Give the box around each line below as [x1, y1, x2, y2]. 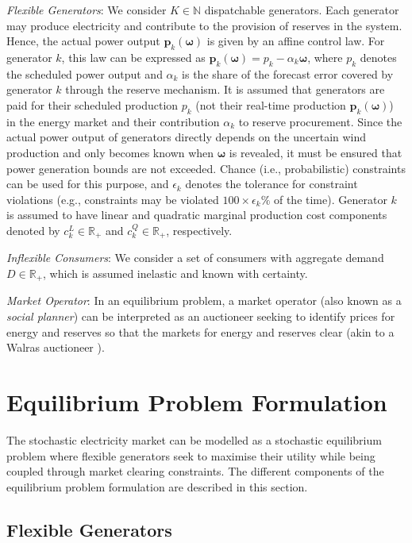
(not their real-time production [195, 96, 346, 113]
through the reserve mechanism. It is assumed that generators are [65, 81, 385, 98]
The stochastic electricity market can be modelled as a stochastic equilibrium [6, 431, 382, 448]
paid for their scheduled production [6, 96, 179, 113]
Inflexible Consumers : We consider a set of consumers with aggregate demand [6, 249, 384, 266]
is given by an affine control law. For [206, 33, 385, 49]
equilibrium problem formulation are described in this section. [6, 478, 308, 495]
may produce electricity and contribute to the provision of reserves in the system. [6, 17, 402, 33]
